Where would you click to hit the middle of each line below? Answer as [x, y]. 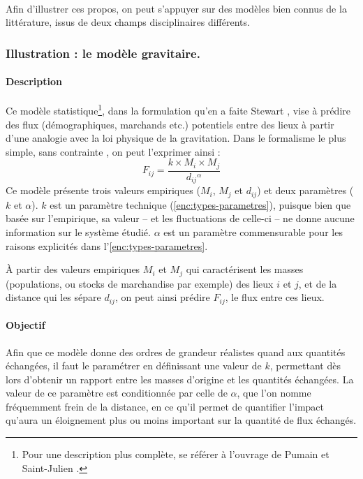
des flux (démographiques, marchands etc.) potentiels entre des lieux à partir [170, 124]
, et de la [318, 283]
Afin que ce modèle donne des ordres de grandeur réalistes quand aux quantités [176, 352]
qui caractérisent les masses [245, 269]
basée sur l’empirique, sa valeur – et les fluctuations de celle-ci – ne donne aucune [180, 218]
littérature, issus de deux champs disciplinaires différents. [128, 22]
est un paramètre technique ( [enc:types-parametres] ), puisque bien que [200, 204]
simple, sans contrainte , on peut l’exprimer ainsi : [113, 151]
